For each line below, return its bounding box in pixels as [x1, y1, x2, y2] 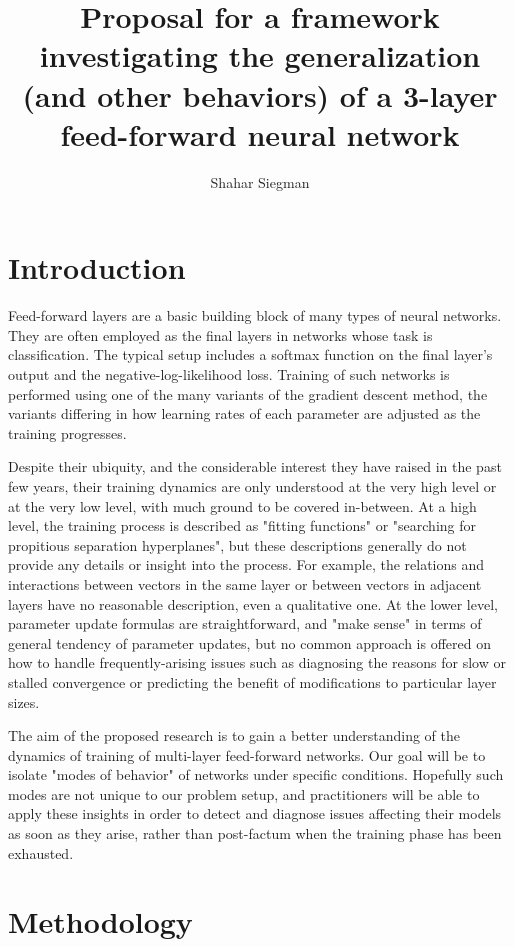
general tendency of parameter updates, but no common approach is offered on [8, 632, 491, 653]
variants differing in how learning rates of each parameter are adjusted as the [8, 403, 481, 424]
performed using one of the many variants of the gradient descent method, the [8, 383, 488, 404]
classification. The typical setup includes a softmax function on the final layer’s [8, 344, 493, 365]
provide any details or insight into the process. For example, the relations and [8, 554, 485, 575]
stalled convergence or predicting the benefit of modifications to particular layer [8, 671, 497, 692]
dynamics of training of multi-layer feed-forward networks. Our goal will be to [8, 744, 486, 765]
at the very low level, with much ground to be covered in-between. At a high [8, 495, 477, 516]
